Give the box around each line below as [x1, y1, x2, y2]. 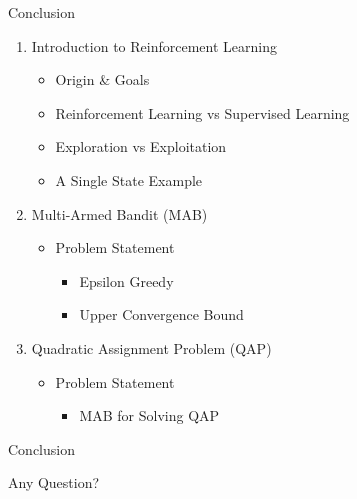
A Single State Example [55, 169, 203, 190]
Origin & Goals [55, 69, 150, 90]
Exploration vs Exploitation [55, 136, 227, 157]
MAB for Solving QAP [79, 405, 220, 426]
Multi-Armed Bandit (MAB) [31, 203, 208, 224]
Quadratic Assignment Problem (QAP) [31, 337, 272, 358]
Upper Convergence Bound [79, 304, 244, 325]
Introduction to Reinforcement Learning [31, 35, 277, 56]
